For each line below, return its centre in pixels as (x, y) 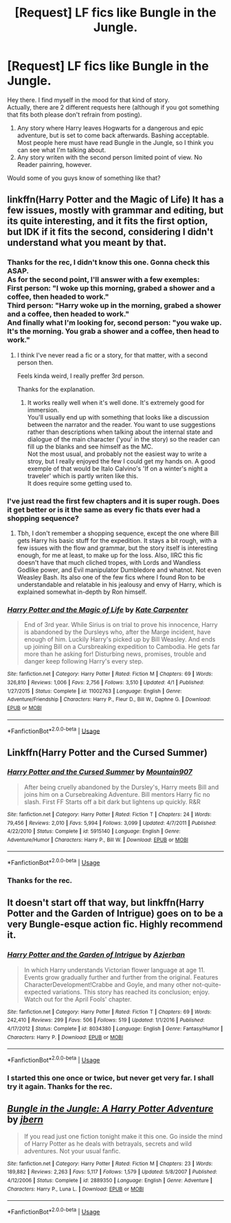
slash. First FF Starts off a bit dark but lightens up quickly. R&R (112, 802)
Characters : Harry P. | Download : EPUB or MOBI (65, 1037)
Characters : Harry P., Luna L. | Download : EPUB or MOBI (76, 1189)
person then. (35, 362)
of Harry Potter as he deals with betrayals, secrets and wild (108, 1144)
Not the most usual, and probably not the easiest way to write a (117, 454)
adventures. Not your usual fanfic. (72, 1151)
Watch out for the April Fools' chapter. (78, 999)
